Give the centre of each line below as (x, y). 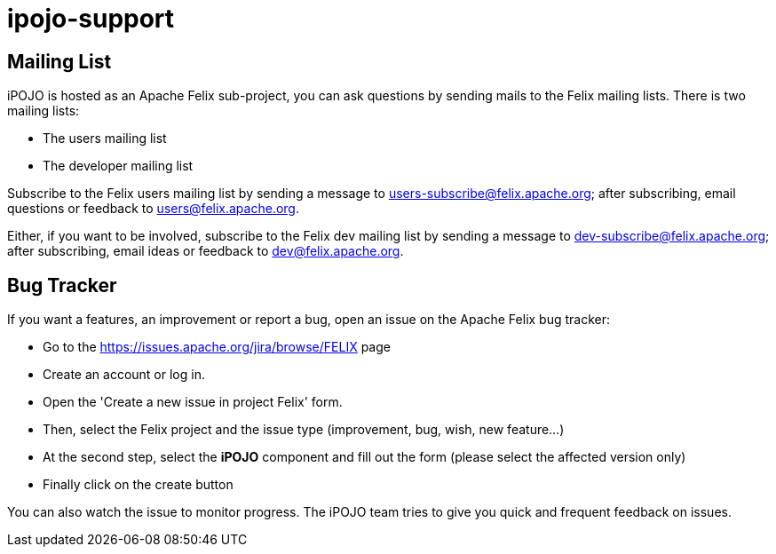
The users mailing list (105, 138)
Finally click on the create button (138, 485)
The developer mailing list (118, 166)
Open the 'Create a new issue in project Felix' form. (193, 402)
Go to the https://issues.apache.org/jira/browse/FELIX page (217, 347)
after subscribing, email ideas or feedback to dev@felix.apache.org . (206, 251)
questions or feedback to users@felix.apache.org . (153, 209)
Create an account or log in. (124, 375)
